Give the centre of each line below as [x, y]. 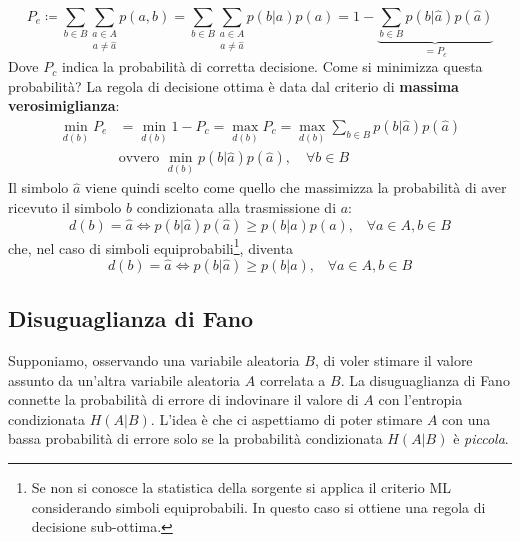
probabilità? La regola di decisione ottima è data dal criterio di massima [233, 85]
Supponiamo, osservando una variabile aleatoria [154, 360]
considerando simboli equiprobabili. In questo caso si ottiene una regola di [258, 506]
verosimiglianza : [64, 105]
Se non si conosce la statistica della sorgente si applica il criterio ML [241, 487]
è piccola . [481, 438]
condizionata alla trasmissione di [236, 207]
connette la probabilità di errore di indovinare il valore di [183, 399]
